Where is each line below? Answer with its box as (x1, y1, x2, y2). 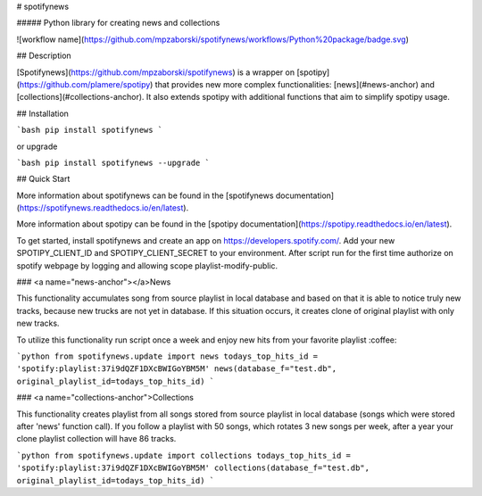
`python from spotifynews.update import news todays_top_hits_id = (16, 351, 319, 361)
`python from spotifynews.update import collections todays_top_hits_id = (16, 451, 352, 460)
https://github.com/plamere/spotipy (19, 79, 151, 89)
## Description (16, 50, 71, 62)
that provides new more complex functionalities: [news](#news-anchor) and (154, 79, 435, 89)
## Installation (16, 108, 69, 119)
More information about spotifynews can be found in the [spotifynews (16, 190, 274, 201)
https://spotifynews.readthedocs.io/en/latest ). (19, 203, 189, 213)
